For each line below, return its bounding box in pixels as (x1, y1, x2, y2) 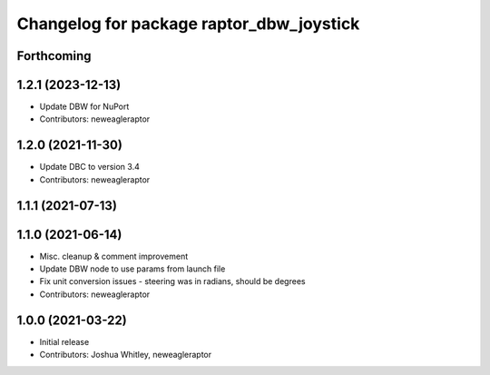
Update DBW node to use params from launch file (39, 263, 226, 274)
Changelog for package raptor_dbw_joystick (16, 14, 360, 34)
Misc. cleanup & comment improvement (39, 251, 189, 262)
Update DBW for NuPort (39, 101, 130, 113)
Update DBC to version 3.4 (39, 162, 140, 173)
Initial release (39, 336, 90, 347)
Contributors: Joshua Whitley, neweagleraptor (39, 350, 212, 360)
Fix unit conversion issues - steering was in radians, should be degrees (39, 276, 306, 287)
